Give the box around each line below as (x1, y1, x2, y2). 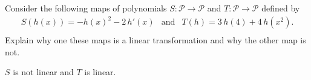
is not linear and (13, 66, 74, 78)
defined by (261, 2, 300, 14)
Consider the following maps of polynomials (5, 2, 167, 14)
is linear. (84, 66, 116, 78)
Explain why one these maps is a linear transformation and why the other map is (5, 34, 306, 46)
